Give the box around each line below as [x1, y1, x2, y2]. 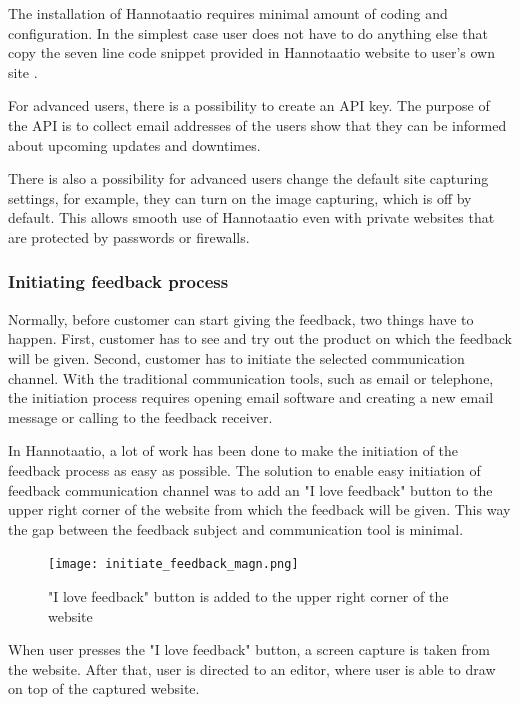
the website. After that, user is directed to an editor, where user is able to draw [8, 658, 496, 679]
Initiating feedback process [8, 269, 229, 294]
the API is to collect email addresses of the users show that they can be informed [8, 114, 507, 135]
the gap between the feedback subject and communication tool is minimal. [8, 518, 464, 539]
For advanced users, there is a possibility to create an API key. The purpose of [8, 95, 490, 116]
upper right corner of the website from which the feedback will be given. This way [8, 499, 511, 520]
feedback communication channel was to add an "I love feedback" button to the [8, 479, 493, 500]
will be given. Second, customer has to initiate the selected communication [8, 347, 465, 368]
